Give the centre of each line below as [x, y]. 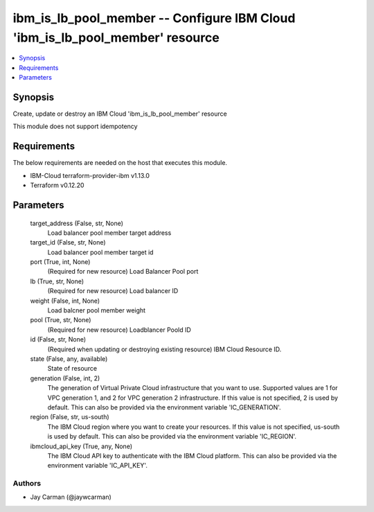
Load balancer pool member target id [100, 252]
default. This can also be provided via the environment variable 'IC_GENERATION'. [164, 407]
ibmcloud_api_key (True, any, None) [81, 446]
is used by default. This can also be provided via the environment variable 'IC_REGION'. [172, 436]
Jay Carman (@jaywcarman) [71, 497]
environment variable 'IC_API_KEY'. [98, 466]
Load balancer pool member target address [109, 233]
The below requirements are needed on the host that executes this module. [120, 163]
